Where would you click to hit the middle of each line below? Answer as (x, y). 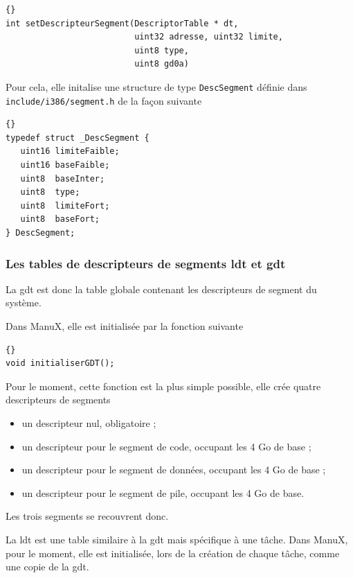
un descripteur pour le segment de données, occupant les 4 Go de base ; (174, 470)
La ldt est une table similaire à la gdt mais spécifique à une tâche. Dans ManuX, (177, 539)
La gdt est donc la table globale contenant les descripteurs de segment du (161, 289)
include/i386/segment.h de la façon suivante (104, 100)
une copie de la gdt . (47, 567)
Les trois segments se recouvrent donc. (87, 516)
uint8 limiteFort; (65, 205)
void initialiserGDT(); (60, 364)
